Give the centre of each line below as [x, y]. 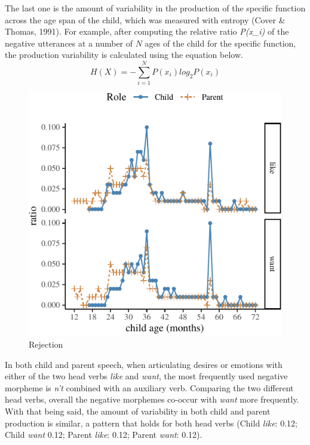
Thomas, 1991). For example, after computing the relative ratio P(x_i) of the [147, 31]
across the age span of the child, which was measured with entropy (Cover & [145, 19]
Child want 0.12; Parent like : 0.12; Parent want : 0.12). [104, 435]
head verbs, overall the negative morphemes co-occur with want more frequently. [152, 399]
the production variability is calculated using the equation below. [124, 55]
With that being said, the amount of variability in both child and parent [138, 411]
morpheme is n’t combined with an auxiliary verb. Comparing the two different [149, 387]
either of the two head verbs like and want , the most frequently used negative [146, 376]
